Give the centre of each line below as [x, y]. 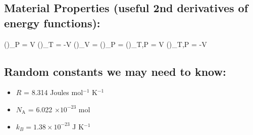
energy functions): [52, 22]
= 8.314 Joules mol [54, 92]
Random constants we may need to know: [115, 71]
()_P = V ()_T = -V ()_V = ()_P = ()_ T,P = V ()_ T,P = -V [106, 44]
